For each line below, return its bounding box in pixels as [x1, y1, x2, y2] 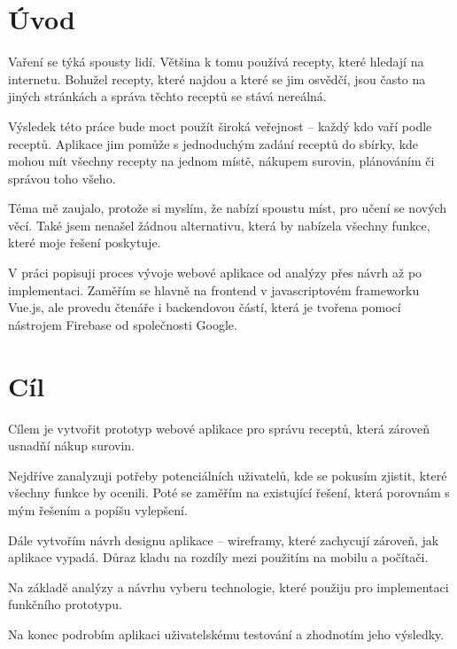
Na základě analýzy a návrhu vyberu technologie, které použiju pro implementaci [8, 577, 449, 596]
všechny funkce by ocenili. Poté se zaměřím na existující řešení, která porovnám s [8, 483, 450, 502]
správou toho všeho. [8, 168, 116, 187]
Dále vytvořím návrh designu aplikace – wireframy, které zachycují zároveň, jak [8, 530, 439, 549]
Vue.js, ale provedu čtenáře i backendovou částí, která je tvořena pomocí [8, 298, 401, 317]
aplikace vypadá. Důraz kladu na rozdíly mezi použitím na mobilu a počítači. [8, 548, 429, 567]
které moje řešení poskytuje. [8, 233, 161, 252]
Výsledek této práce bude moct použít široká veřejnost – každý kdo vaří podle [8, 116, 432, 135]
